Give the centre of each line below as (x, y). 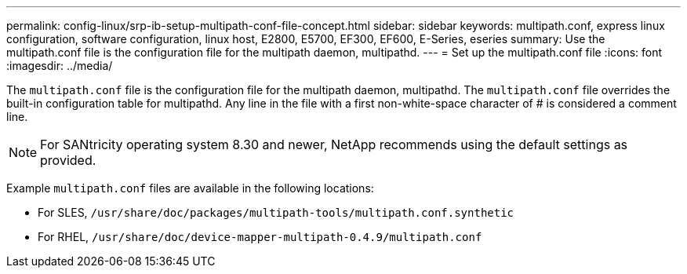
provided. (68, 160)
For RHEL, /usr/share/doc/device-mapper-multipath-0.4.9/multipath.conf (260, 237)
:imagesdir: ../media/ (60, 66)
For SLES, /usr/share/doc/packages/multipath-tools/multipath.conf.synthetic (276, 212)
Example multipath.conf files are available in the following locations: (190, 188)
